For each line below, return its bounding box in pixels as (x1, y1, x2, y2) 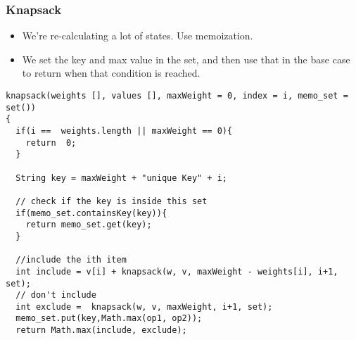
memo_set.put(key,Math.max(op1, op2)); (15, 313, 203, 324)
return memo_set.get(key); (25, 220, 152, 230)
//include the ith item (15, 255, 127, 265)
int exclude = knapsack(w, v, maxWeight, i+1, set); (15, 301, 273, 312)
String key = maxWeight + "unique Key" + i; (15, 172, 227, 183)
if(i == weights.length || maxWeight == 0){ (15, 125, 233, 136)
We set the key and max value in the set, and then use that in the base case (22, 51, 350, 66)
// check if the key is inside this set (15, 196, 208, 206)
